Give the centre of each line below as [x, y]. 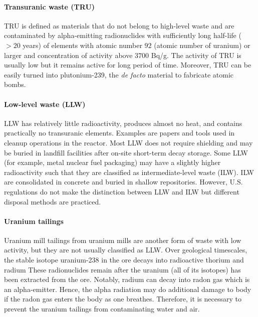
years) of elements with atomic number [82, 45]
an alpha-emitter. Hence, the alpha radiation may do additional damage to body [128, 289]
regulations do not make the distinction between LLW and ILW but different [122, 191]
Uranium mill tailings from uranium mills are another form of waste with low [123, 240]
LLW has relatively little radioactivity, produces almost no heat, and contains [123, 123]
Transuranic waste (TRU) [50, 6]
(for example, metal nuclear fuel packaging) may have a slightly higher [112, 162]
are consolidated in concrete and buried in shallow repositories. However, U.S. [123, 182]
